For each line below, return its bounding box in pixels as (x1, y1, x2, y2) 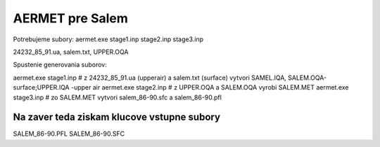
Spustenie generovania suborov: (13, 60, 107, 69)
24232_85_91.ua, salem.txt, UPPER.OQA (13, 48, 129, 56)
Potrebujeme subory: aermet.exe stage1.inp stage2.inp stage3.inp (13, 35, 204, 43)
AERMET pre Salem (13, 10, 128, 26)
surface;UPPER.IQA (13, 83, 70, 92)
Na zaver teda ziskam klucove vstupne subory (13, 111, 221, 123)
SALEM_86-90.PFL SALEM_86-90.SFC (13, 129, 125, 138)
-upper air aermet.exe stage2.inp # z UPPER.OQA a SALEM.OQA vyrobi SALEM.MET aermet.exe (70, 83, 349, 92)
